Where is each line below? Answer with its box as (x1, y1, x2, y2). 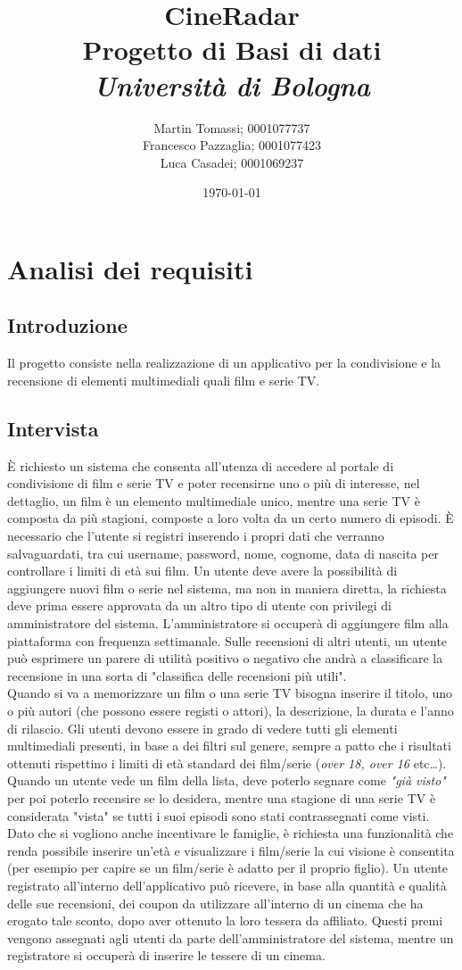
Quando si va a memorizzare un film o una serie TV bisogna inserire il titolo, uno (7, 684, 453, 702)
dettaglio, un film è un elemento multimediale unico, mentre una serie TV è (7, 491, 420, 510)
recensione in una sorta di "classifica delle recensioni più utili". (7, 666, 347, 684)
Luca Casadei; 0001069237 (160, 153, 304, 171)
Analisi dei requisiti (7, 250, 253, 286)
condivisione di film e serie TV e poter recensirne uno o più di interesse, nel (7, 474, 420, 493)
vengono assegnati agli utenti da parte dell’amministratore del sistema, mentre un (7, 928, 454, 947)
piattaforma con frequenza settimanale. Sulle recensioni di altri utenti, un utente (7, 631, 448, 650)
